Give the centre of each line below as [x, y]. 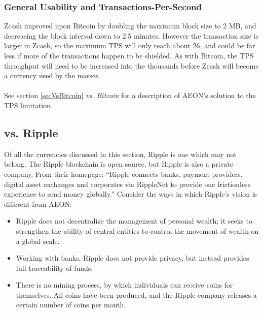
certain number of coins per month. [71, 305]
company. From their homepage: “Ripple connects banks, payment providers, [123, 174]
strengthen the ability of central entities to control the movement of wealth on [137, 230]
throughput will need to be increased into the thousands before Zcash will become [131, 65]
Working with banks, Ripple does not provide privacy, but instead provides [133, 258]
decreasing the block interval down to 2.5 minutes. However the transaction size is [131, 35]
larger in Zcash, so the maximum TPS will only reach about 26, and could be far [130, 45]
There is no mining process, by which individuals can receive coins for [124, 285]
